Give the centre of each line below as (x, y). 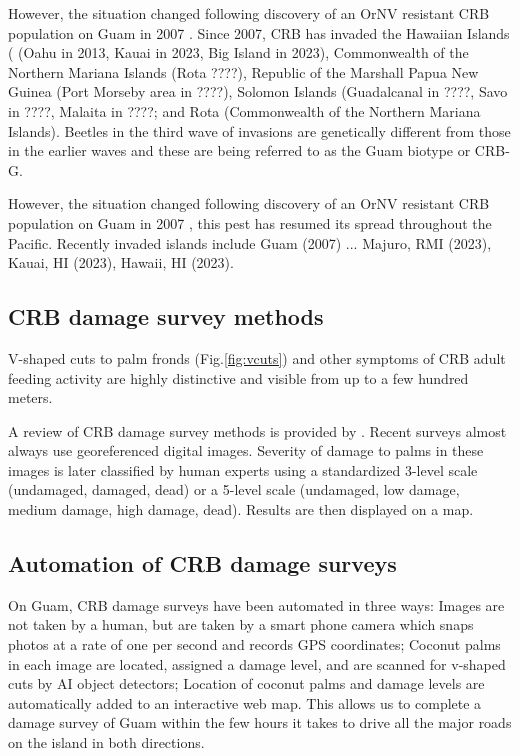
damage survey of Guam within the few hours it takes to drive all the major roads (260, 722)
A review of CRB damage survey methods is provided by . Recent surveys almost (257, 430)
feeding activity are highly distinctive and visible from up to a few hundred (238, 377)
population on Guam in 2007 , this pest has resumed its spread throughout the (250, 222)
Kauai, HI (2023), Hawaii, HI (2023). (121, 262)
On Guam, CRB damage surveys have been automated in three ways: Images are (256, 604)
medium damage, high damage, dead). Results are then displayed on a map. (241, 509)
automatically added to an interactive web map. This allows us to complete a (245, 702)
